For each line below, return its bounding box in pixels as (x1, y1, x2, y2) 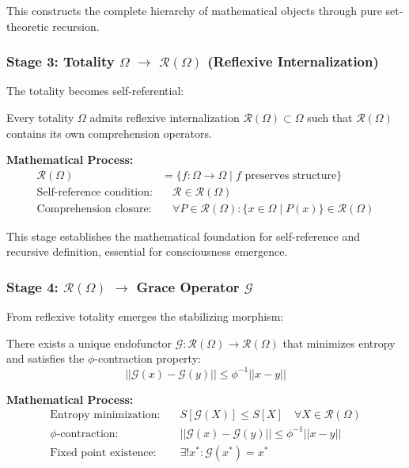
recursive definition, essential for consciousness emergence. (6, 243, 288, 260)
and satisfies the (6, 350, 85, 367)
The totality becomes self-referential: (6, 82, 184, 99)
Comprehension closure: (36, 203, 152, 215)
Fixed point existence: (50, 447, 157, 458)
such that (307, 109, 353, 125)
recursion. (52, 17, 100, 34)
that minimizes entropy (282, 334, 396, 351)
